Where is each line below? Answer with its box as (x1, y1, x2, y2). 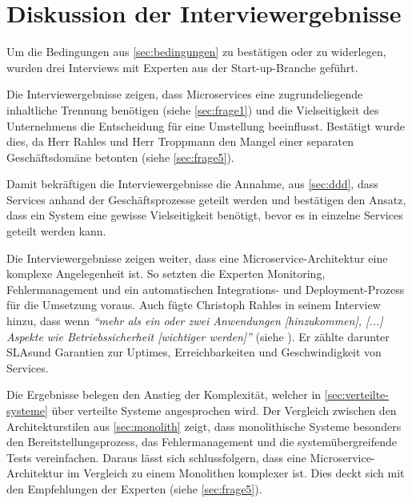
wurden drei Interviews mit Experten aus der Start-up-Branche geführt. (6, 58, 358, 75)
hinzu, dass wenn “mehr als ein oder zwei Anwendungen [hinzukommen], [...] (6, 312, 383, 329)
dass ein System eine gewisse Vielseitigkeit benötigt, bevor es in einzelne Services (6, 207, 403, 223)
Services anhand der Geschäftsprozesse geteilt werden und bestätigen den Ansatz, (6, 191, 406, 207)
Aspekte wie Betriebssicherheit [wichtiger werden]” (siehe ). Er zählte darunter (6, 328, 390, 344)
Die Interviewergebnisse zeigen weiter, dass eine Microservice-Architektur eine (6, 249, 388, 266)
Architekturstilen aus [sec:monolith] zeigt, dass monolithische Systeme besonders (6, 417, 402, 434)
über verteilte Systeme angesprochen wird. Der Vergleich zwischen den (51, 402, 397, 418)
